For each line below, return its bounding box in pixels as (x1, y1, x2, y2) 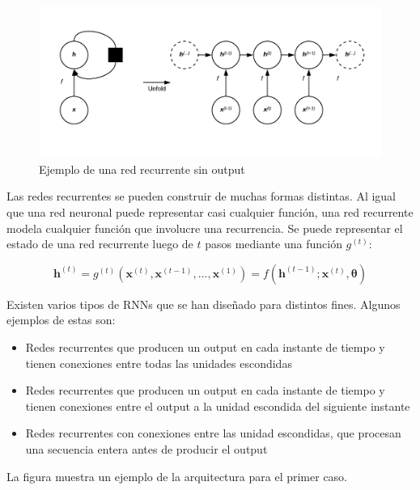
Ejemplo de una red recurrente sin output (39, 160, 245, 177)
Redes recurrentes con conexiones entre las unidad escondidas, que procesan (25, 425, 401, 441)
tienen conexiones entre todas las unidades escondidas (25, 354, 292, 371)
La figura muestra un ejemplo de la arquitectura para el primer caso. (6, 467, 348, 484)
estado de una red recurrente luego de (6, 235, 193, 252)
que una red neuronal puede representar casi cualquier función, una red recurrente (6, 204, 414, 221)
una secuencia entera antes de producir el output (25, 440, 268, 457)
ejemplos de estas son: (6, 311, 116, 328)
